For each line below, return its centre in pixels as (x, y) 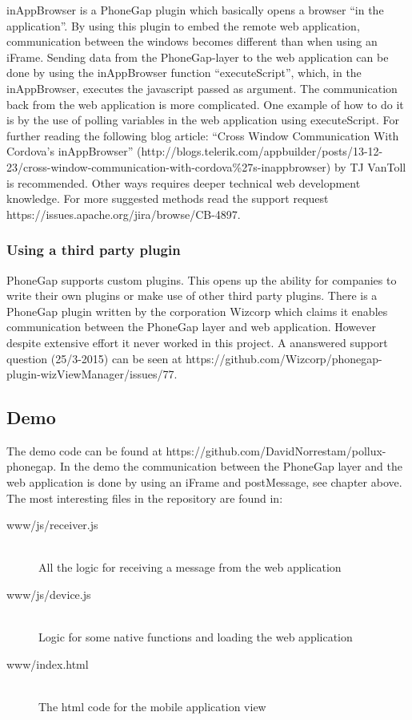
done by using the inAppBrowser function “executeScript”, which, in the (184, 73)
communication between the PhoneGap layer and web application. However (191, 327)
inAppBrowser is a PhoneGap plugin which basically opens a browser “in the (195, 10)
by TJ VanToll (370, 166)
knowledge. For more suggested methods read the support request (168, 198)
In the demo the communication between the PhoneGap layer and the (231, 466)
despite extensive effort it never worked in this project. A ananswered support (197, 342)
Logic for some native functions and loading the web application (196, 637)
